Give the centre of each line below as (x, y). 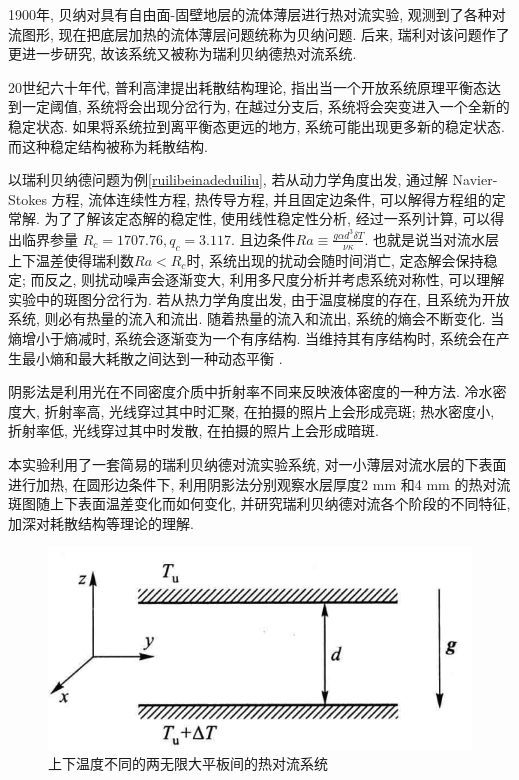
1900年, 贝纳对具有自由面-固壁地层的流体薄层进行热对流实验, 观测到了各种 (250, 14)
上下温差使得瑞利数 (71, 259)
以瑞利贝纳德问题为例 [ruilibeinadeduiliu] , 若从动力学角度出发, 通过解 (228, 179)
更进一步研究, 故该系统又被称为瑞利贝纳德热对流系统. (182, 53)
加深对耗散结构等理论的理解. (101, 522)
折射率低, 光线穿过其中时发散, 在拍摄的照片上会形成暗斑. (193, 430)
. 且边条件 (263, 238)
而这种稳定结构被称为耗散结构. (108, 145)
